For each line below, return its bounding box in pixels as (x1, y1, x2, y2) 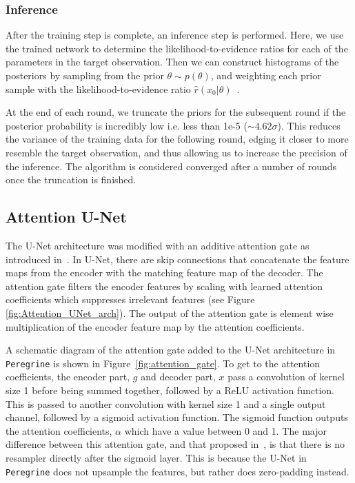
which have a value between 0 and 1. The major (124, 423, 327, 438)
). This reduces (277, 118, 341, 132)
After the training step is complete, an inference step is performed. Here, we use (6, 28, 344, 42)
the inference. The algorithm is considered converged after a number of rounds (6, 158, 337, 173)
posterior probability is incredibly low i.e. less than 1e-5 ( (6, 118, 247, 132)
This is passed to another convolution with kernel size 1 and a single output (6, 396, 326, 411)
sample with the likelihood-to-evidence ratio (6, 81, 191, 96)
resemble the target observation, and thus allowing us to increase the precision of (6, 145, 347, 159)
